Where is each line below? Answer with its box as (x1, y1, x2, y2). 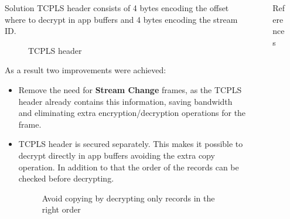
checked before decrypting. (18, 172, 114, 184)
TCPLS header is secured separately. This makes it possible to (18, 138, 243, 150)
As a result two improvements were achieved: (5, 64, 166, 76)
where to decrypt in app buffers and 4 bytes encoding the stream (5, 13, 238, 25)
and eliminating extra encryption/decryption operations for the (18, 107, 246, 119)
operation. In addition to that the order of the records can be (18, 160, 239, 173)
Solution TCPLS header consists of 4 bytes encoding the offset (5, 2, 229, 13)
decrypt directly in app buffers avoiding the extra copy (18, 149, 215, 161)
